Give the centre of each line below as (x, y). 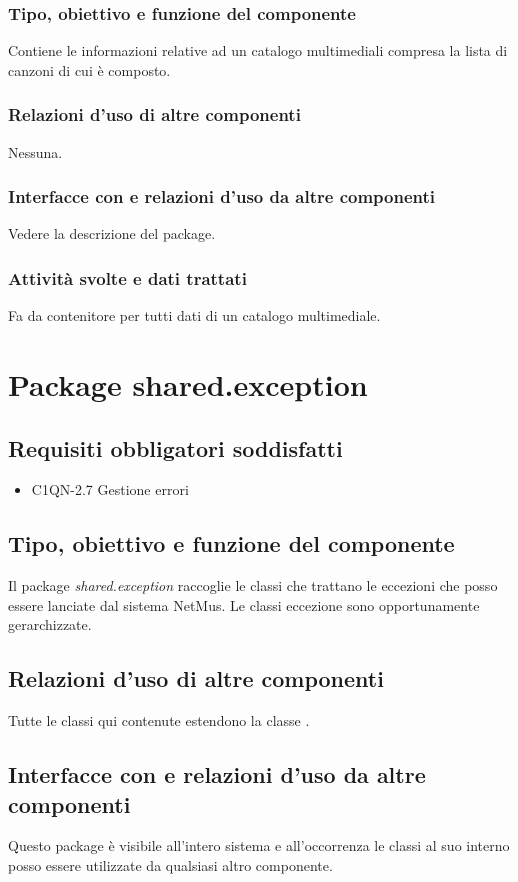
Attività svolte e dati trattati (127, 277)
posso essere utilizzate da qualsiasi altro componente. (170, 864)
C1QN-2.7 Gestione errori (110, 489)
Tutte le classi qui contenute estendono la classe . (159, 720)
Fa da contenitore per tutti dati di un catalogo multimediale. (194, 315)
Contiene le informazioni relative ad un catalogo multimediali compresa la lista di (258, 50)
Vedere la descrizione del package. (112, 233)
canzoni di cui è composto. (89, 69)
